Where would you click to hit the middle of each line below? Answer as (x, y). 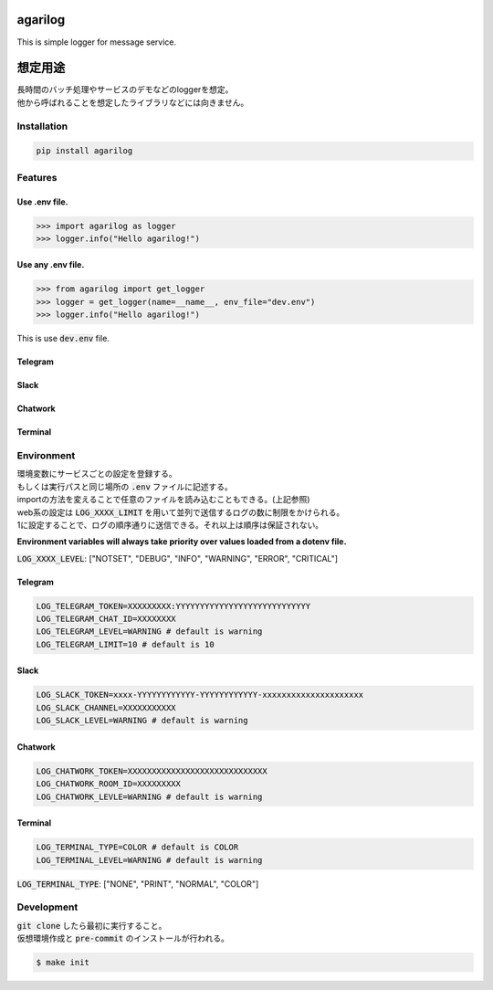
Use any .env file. (51, 265)
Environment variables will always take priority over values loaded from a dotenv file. (182, 542)
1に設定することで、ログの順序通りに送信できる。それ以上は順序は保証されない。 (170, 524)
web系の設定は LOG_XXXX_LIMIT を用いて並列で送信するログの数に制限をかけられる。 (181, 512)
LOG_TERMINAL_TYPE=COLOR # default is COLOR (137, 848)
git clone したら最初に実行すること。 (92, 925)
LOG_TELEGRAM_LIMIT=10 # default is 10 (125, 644)
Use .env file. (42, 202)
